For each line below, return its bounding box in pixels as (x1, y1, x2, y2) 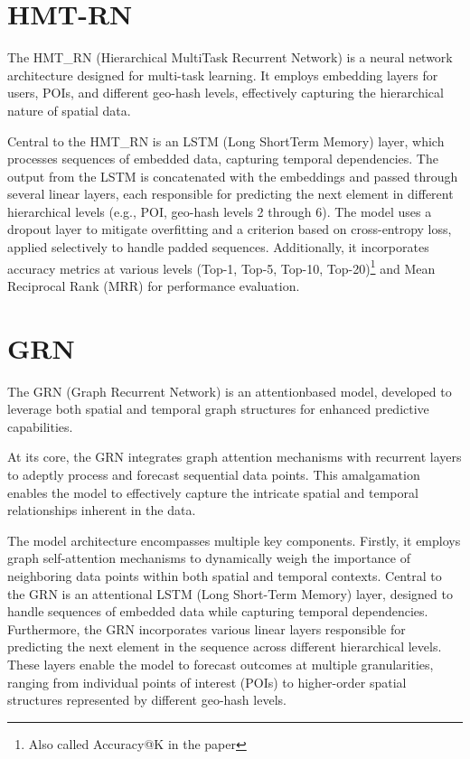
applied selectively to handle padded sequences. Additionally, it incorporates (7, 238, 429, 257)
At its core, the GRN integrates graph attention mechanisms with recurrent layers (7, 447, 462, 466)
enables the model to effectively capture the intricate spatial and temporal (7, 483, 418, 501)
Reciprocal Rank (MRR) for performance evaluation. (7, 276, 300, 295)
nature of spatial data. (7, 100, 131, 119)
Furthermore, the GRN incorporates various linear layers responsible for (7, 619, 406, 638)
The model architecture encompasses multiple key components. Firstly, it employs (7, 530, 461, 549)
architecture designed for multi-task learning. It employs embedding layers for (7, 65, 438, 84)
